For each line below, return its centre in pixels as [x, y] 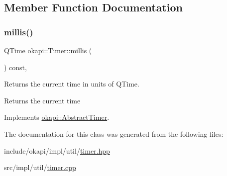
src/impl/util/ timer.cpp [40, 167]
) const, [15, 67]
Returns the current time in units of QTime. [72, 84]
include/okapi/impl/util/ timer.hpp [57, 150]
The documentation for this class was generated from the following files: [114, 133]
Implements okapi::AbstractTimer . [57, 117]
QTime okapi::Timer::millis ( [48, 50]
